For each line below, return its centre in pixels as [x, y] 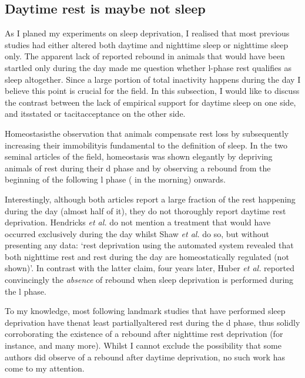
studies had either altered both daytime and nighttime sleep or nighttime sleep [147, 44]
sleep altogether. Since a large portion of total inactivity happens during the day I [153, 79]
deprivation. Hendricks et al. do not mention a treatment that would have [138, 222]
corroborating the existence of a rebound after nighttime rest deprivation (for [144, 334]
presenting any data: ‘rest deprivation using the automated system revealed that [149, 245]
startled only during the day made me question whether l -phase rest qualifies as [148, 67]
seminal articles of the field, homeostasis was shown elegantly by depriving [139, 156]
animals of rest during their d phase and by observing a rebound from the [138, 168]
